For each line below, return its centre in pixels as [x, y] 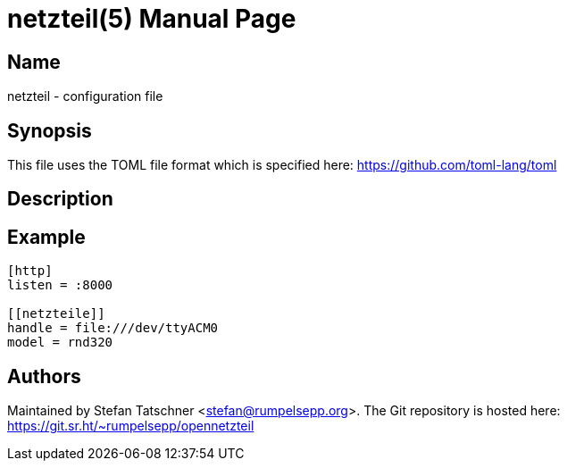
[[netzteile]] [56, 314]
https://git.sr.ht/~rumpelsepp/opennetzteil [131, 426]
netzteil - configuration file [85, 96]
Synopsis [50, 130]
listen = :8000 [60, 285]
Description [60, 199]
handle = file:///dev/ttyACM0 [113, 328]
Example [46, 237]
